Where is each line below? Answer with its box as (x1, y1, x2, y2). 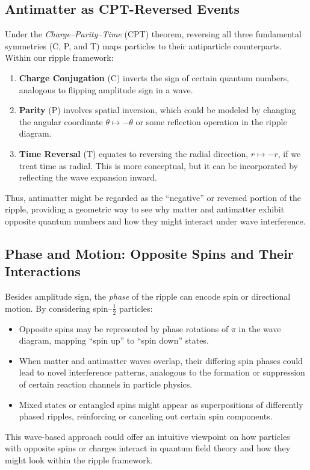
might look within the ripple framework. (5, 453, 153, 466)
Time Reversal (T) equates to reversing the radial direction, (19, 147, 249, 159)
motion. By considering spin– (5, 301, 113, 314)
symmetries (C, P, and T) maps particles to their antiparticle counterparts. (5, 39, 282, 52)
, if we (277, 147, 301, 159)
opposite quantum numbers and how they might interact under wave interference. (5, 214, 306, 227)
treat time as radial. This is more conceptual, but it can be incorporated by (19, 159, 298, 172)
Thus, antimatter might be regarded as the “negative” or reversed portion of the (5, 191, 302, 203)
